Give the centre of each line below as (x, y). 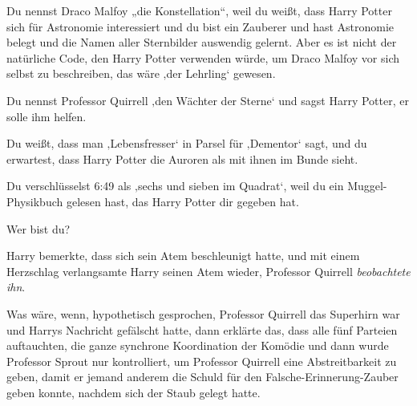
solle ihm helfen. (47, 116)
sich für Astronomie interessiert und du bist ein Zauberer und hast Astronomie (200, 26)
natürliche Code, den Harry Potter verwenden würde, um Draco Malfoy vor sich (203, 57)
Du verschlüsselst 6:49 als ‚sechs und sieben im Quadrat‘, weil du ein (175, 186)
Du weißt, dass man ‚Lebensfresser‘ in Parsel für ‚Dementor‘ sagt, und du (187, 143)
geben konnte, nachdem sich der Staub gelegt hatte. (134, 392)
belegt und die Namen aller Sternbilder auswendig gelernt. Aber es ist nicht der (202, 42)
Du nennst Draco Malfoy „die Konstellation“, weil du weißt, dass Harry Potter (199, 10)
